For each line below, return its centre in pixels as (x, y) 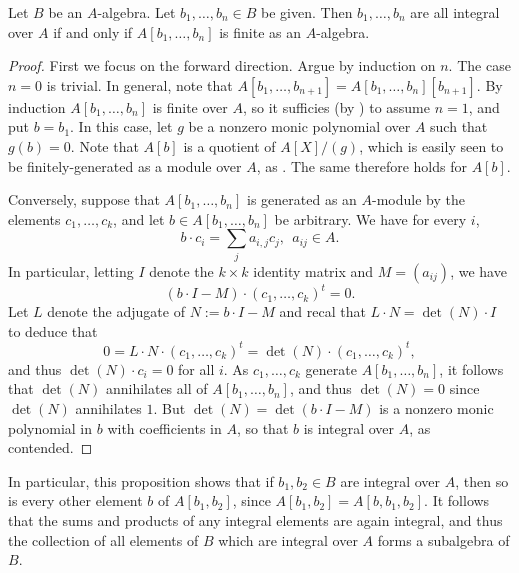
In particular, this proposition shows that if (141, 480)
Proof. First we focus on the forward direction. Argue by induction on (222, 65)
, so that (262, 427)
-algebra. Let (136, 12)
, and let (139, 218)
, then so (482, 480)
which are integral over (288, 539)
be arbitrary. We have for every (370, 218)
